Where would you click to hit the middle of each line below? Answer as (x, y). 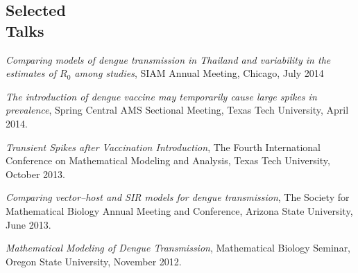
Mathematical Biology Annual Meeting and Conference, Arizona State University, (179, 210)
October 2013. (35, 174)
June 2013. (28, 224)
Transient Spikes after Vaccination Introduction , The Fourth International (163, 147)
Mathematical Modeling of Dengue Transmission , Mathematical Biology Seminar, (178, 248)
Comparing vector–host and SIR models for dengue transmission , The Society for (178, 197)
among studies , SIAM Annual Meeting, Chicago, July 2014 (199, 73)
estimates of (31, 73)
